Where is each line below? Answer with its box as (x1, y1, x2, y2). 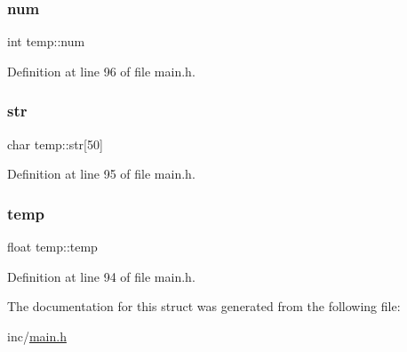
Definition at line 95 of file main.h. (7, 164, 196, 183)
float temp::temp (7, 237, 98, 256)
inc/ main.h (7, 326, 67, 345)
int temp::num (7, 32, 85, 51)
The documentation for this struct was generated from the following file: (7, 297, 401, 316)
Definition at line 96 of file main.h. (7, 61, 196, 80)
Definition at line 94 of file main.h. (7, 267, 196, 285)
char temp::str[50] (7, 134, 103, 153)
